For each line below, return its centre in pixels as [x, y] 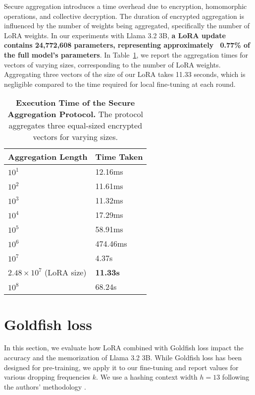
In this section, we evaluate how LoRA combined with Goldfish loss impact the [124, 348]
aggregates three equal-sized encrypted [76, 126]
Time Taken [119, 157]
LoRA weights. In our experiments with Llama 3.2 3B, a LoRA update [115, 35]
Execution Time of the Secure [76, 103]
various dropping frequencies [47, 377]
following [236, 377]
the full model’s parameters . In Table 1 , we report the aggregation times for [126, 54]
